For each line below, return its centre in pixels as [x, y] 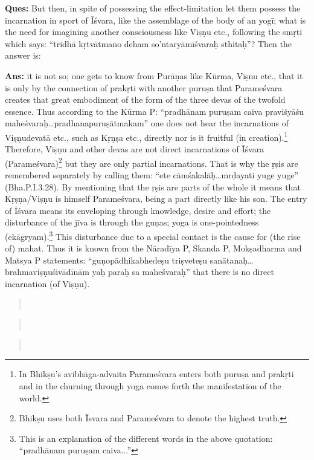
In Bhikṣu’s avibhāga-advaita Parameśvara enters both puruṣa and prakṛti [156, 374]
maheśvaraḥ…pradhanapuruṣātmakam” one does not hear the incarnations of [147, 123]
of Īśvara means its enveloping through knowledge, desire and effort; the [138, 210]
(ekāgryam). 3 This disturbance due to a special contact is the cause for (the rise [153, 235]
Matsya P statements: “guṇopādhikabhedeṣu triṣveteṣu [106, 260]
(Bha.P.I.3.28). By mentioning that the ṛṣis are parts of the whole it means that [153, 186]
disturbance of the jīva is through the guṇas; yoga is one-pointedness [132, 222]
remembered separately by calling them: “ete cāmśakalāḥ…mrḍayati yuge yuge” [152, 175]
